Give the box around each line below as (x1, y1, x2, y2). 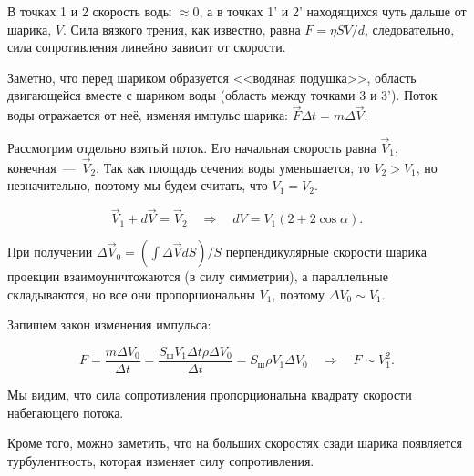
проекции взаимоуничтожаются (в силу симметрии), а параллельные (7, 267, 388, 286)
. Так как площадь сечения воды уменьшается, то (96, 157, 370, 177)
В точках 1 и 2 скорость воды (7, 2, 172, 20)
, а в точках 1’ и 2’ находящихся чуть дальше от (199, 2, 467, 20)
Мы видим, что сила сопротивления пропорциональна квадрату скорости (7, 385, 412, 404)
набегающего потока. (7, 402, 124, 421)
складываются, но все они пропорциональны (7, 284, 255, 303)
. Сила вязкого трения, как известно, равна (63, 19, 301, 38)
